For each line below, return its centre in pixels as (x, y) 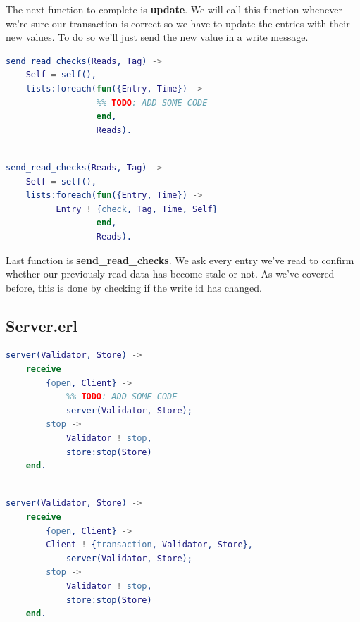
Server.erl (42, 325)
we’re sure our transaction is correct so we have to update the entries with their (178, 23)
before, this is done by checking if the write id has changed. (134, 287)
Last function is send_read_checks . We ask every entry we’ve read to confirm (180, 260)
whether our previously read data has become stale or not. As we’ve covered (170, 274)
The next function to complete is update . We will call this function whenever (174, 9)
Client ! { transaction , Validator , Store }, (149, 545)
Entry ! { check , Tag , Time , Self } (137, 209)
